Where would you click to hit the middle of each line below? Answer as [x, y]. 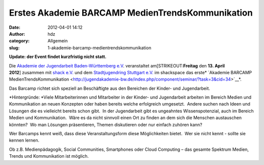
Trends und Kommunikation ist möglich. [49, 156]
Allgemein [58, 41]
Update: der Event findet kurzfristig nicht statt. [58, 57]
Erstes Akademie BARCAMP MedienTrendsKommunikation [131, 13]
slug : [14, 48]
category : [19, 41]
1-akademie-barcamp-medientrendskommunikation [99, 48]
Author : [17, 34]
